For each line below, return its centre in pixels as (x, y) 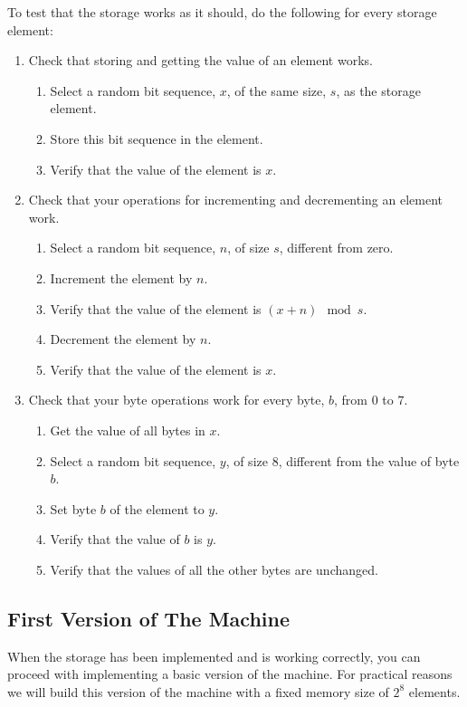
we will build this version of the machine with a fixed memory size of (198, 691)
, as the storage (378, 90)
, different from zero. (336, 248)
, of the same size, (276, 90)
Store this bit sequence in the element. (157, 138)
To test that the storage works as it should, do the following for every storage (222, 12)
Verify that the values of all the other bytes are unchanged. (214, 569)
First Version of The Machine (148, 618)
